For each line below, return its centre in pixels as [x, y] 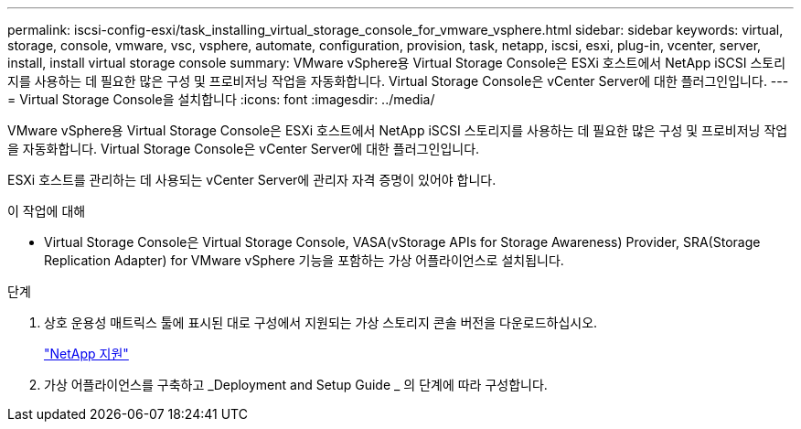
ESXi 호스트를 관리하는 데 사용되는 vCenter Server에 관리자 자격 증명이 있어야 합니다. [252, 180]
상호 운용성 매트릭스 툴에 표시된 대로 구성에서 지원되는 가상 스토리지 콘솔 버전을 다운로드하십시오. [321, 322]
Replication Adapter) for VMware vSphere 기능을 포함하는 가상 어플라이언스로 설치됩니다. [304, 260]
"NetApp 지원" [86, 354]
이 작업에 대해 [47, 211]
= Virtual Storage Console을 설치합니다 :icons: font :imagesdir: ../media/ [221, 99]
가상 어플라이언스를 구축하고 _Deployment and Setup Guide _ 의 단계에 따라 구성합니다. [296, 385]
